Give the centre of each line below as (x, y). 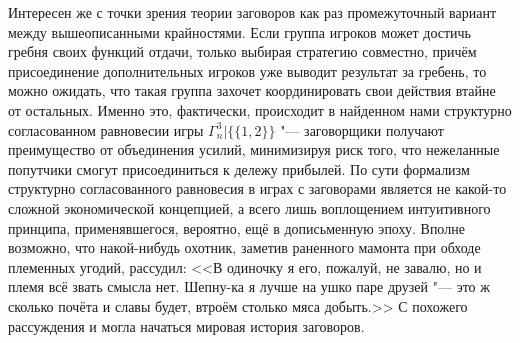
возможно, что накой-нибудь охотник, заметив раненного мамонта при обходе (244, 247)
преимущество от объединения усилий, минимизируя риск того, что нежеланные (254, 149)
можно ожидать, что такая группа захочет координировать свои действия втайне (252, 90)
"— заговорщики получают (362, 129)
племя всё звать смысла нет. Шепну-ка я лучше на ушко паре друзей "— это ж (249, 286)
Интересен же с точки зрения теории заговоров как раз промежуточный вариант (252, 12)
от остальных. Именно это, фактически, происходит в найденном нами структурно (260, 109)
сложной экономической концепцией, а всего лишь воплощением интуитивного (249, 207)
